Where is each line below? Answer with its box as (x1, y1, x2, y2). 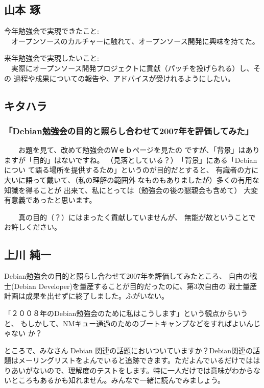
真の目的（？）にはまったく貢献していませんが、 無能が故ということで (18, 211, 256, 222)
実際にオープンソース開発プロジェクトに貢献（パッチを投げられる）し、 (11, 62, 254, 73)
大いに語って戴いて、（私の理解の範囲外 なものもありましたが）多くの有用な (4, 174, 259, 185)
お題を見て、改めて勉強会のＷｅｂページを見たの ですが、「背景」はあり (18, 144, 260, 155)
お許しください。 (4, 222, 61, 232)
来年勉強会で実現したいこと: (4, 53, 99, 63)
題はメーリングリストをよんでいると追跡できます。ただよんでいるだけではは (4, 355, 260, 366)
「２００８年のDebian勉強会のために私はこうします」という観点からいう (4, 307, 248, 318)
